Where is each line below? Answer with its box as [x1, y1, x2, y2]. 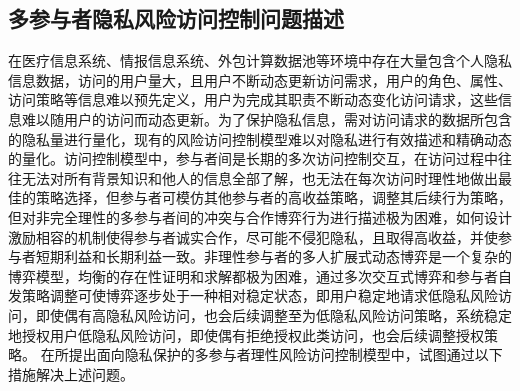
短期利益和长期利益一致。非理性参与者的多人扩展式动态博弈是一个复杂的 [35, 246, 512, 267]
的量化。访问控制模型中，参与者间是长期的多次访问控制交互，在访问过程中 [8, 148, 498, 169]
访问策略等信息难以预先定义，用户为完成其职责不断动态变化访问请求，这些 [8, 89, 498, 110]
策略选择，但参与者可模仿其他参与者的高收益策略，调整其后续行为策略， [35, 187, 512, 208]
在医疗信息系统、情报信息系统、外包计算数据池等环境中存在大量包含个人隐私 [8, 50, 512, 71]
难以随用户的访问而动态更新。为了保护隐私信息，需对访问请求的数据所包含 [21, 108, 512, 129]
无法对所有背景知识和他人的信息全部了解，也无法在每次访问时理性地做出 [21, 167, 498, 188]
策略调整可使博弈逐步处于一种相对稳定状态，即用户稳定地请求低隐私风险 [21, 285, 498, 306]
